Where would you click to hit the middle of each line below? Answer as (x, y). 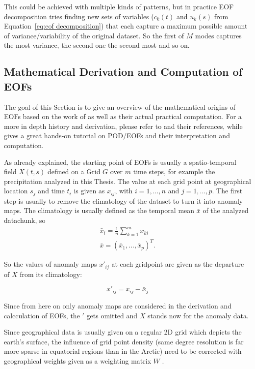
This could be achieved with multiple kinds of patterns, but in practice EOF (119, 6)
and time (51, 191)
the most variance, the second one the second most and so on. (97, 45)
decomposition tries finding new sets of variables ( (79, 16)
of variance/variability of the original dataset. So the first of (94, 35)
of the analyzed (226, 210)
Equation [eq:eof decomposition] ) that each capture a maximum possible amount (126, 26)
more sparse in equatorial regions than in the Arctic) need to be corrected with (123, 351)
